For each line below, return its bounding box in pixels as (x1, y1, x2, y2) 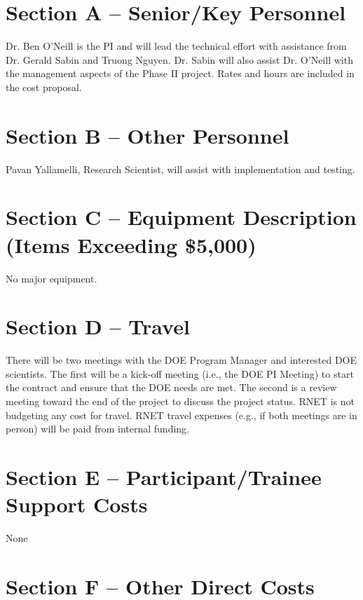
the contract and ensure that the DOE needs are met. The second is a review (6, 380, 337, 395)
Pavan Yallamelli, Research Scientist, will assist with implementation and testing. (6, 161, 355, 176)
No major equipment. (6, 271, 97, 285)
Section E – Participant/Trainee (6, 463, 322, 491)
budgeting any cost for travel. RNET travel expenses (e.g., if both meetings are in (6, 407, 357, 422)
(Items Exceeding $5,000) (6, 230, 256, 259)
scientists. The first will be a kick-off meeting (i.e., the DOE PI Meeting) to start (6, 366, 354, 381)
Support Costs (6, 490, 148, 519)
